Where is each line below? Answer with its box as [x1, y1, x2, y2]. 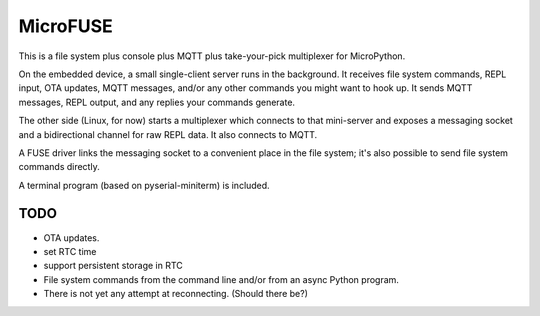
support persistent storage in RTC [43, 260, 184, 272]
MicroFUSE [18, 15, 114, 37]
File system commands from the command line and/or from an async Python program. [43, 273, 400, 285]
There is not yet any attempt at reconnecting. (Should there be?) [43, 288, 309, 300]
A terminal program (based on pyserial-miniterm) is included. [18, 179, 270, 191]
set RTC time [43, 245, 97, 257]
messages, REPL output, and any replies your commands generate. [18, 96, 295, 108]
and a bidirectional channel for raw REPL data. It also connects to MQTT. [18, 128, 318, 140]
